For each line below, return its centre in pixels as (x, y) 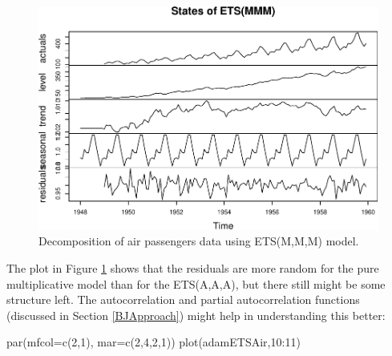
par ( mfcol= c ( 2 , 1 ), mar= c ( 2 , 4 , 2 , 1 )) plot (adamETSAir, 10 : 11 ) (154, 342)
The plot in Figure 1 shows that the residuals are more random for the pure (193, 268)
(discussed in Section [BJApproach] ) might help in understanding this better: (196, 315)
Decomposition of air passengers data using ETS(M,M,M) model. (199, 241)
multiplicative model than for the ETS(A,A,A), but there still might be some (196, 283)
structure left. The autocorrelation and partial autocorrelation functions (183, 299)
